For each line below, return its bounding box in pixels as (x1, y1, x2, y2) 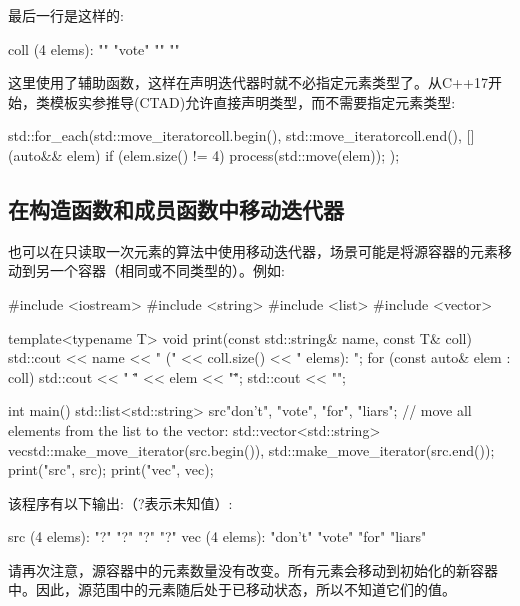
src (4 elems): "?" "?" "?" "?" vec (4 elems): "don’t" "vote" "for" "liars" (8, 526, 427, 547)
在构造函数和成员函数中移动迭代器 (8, 193, 344, 224)
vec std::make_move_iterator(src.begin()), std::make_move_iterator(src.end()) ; (8, 439, 495, 460)
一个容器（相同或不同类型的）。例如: (49, 260, 285, 281)
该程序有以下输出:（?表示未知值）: (8, 492, 233, 513)
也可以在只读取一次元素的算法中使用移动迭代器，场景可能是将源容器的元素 (8, 240, 498, 261)
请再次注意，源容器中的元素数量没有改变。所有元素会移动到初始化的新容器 (8, 559, 498, 580)
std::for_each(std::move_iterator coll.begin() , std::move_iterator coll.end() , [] (8, 125, 475, 146)
